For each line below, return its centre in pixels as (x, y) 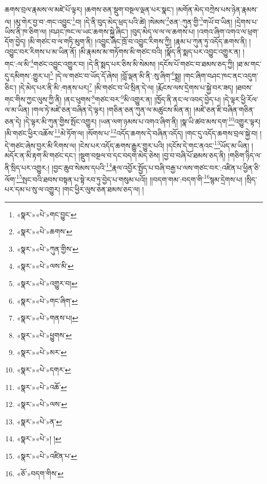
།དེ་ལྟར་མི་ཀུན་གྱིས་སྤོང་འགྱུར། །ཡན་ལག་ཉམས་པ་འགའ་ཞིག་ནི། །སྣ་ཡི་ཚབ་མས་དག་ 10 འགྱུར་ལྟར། (142, 120)
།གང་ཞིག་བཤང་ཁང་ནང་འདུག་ (221, 75)
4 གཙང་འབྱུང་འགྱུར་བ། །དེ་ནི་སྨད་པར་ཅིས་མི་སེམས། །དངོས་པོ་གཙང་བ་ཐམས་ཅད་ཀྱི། (132, 63)
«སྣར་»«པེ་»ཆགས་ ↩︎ (44, 231)
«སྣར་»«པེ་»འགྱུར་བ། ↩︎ (47, 283)
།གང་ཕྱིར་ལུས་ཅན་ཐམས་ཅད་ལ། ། (103, 189)
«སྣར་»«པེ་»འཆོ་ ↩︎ (42, 387)
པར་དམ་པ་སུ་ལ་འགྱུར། (33, 189)
